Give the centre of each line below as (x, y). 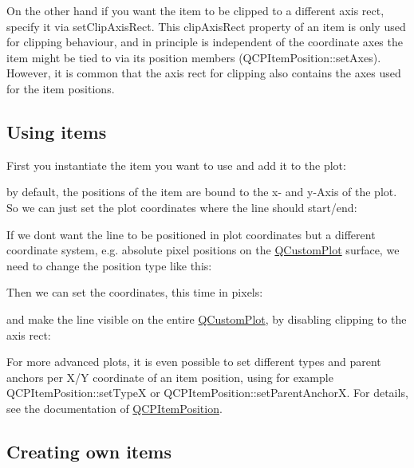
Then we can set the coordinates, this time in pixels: (135, 292)
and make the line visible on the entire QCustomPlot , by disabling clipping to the (207, 319)
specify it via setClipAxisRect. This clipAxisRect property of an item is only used (206, 26)
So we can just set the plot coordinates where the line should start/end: (182, 207)
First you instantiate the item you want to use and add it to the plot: (176, 165)
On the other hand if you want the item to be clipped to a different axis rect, (195, 10)
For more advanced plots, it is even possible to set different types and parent (194, 362)
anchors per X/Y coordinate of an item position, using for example (170, 377)
